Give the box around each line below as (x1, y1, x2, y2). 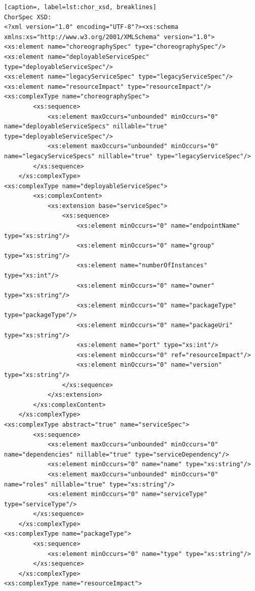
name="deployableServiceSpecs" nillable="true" (4, 123, 168, 130)
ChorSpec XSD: (4, 13, 52, 21)
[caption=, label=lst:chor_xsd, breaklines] (4, 4, 157, 11)
